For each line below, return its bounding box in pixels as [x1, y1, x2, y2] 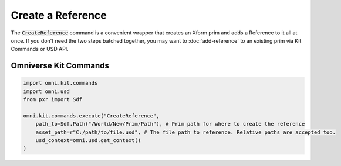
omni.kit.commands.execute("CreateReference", [23, 112, 160, 119]
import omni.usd [23, 88, 70, 95]
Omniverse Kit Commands [11, 61, 110, 71]
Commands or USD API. [11, 46, 69, 53]
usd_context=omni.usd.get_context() [35, 137, 141, 144]
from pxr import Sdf [23, 96, 82, 103]
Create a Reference [11, 9, 107, 22]
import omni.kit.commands [23, 79, 98, 87]
